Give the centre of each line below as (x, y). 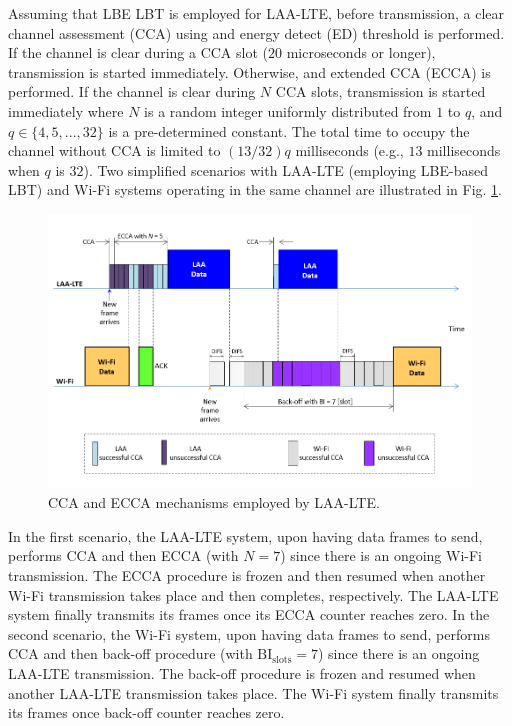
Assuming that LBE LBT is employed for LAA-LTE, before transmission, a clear (256, 13)
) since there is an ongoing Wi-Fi (381, 555)
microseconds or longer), (361, 52)
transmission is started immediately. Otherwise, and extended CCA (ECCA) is (249, 71)
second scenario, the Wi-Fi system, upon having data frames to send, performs (249, 633)
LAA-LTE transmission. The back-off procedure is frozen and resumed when (242, 673)
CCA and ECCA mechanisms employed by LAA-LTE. (214, 502)
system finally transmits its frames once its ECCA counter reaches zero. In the (249, 614)
